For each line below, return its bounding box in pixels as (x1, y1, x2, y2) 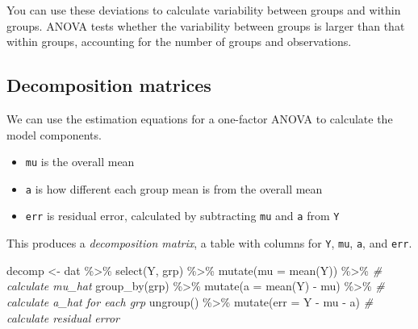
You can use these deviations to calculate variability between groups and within (6, 2, 401, 18)
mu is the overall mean (25, 153, 135, 170)
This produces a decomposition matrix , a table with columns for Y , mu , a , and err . (6, 235, 412, 252)
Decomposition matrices (6, 73, 211, 98)
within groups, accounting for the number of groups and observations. (6, 33, 352, 50)
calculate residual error (6, 309, 119, 326)
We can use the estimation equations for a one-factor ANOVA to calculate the (6, 110, 393, 127)
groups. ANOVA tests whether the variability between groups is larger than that (6, 17, 405, 34)
